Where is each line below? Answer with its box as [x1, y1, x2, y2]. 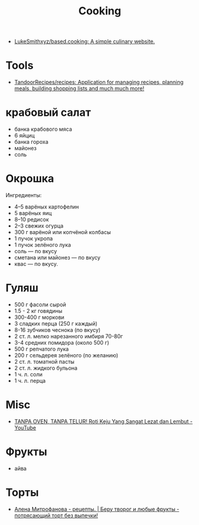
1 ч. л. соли [14, 370, 43, 377]
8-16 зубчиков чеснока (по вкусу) [14, 326, 101, 333]
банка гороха [14, 139, 49, 146]
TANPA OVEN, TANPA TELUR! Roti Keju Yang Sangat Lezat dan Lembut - [14, 417, 193, 425]
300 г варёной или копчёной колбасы [14, 229, 111, 235]
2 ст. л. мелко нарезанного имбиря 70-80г [14, 333, 123, 340]
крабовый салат [5, 106, 91, 119]
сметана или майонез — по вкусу [14, 254, 101, 261]
